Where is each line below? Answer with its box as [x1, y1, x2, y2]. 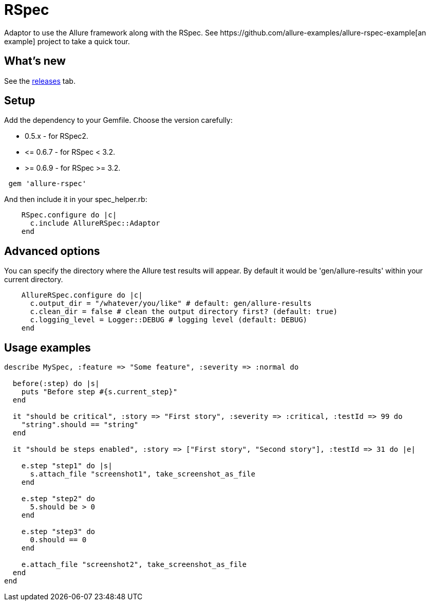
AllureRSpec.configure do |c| [21, 291, 143, 300]
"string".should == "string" [21, 420, 139, 429]
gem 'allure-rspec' [8, 179, 87, 188]
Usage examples [4, 341, 91, 354]
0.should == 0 [30, 536, 87, 544]
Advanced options [4, 244, 100, 258]
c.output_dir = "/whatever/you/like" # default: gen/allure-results [30, 299, 312, 308]
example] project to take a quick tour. [4, 36, 130, 46]
